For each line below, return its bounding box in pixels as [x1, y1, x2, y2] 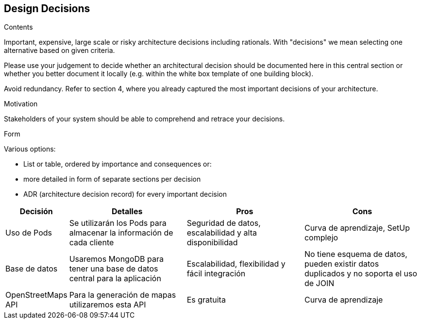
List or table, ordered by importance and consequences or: [23, 160, 212, 169]
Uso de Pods [5, 228, 52, 238]
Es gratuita [186, 295, 226, 305]
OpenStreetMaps [5, 290, 67, 300]
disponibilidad [186, 238, 238, 248]
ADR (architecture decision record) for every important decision [23, 190, 227, 199]
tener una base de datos [69, 264, 158, 274]
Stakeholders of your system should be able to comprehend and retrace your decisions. [4, 115, 285, 123]
